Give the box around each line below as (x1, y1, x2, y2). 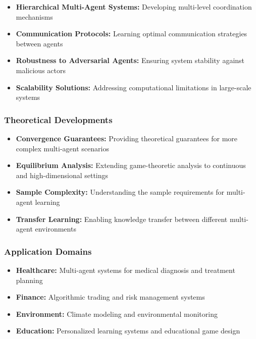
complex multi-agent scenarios (16, 143, 109, 153)
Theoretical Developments (4, 113, 113, 126)
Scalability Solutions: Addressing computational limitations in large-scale (16, 82, 251, 92)
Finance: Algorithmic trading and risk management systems (16, 292, 205, 302)
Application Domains (4, 245, 92, 257)
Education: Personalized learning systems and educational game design (16, 325, 240, 336)
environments (35, 223, 76, 234)
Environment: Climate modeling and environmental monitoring (16, 308, 218, 319)
